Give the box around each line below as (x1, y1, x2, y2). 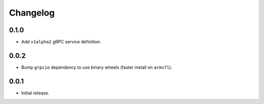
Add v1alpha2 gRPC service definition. (21, 39, 101, 45)
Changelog (9, 7, 55, 18)
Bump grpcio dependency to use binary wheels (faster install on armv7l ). (21, 64, 173, 70)
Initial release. (21, 90, 49, 96)
